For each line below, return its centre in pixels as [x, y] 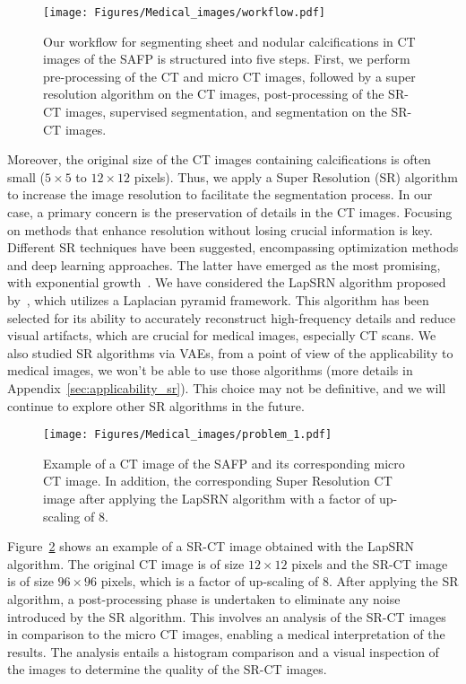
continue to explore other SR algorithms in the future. [156, 405]
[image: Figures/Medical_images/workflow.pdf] [184, 13]
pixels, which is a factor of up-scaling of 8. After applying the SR [280, 581]
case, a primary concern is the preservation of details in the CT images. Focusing [230, 212]
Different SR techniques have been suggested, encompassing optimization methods [233, 247]
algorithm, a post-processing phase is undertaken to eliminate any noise [204, 598]
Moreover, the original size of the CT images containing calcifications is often [219, 159]
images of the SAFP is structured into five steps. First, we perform [227, 59]
